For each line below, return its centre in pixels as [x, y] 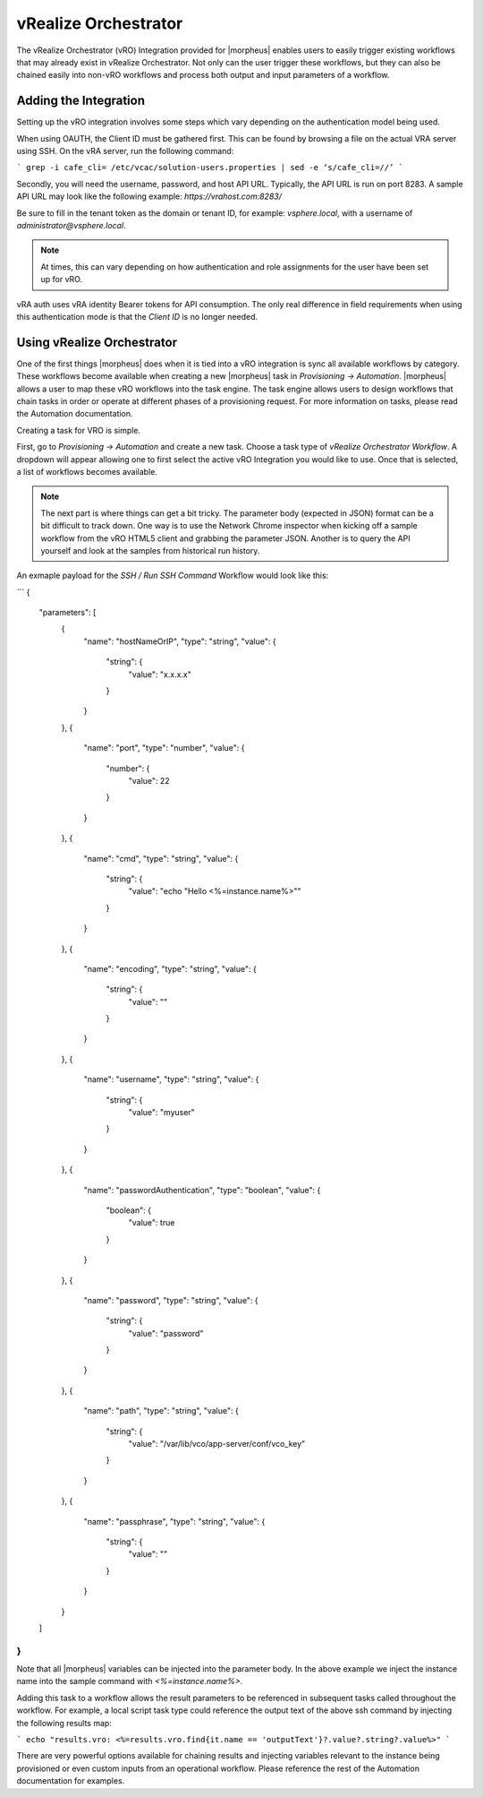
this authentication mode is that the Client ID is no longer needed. [137, 316]
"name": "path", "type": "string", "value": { [161, 1411]
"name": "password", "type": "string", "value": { [171, 1300]
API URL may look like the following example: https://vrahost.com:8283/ [149, 196]
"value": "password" [166, 1333]
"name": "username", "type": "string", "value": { [171, 1079]
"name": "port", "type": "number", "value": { [164, 748]
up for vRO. [62, 279]
